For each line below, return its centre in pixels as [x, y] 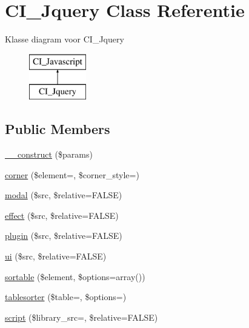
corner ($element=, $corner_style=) [72, 174]
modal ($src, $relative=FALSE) [64, 195]
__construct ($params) [49, 154]
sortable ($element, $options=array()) [75, 276]
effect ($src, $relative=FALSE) [62, 215]
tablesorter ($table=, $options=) [66, 297]
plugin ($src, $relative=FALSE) [64, 236]
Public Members [58, 129]
